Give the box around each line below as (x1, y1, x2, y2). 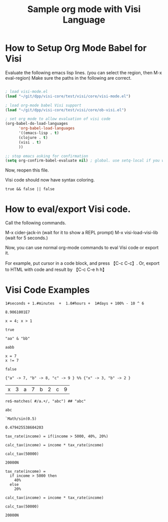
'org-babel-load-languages (18, 126, 75, 131)
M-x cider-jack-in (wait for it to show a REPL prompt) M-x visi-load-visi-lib (5, 230, 158, 236)
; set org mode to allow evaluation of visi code (5, 116, 111, 121)
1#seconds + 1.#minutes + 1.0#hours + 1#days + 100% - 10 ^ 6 (5, 301, 144, 306)
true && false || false (5, 187, 55, 192)
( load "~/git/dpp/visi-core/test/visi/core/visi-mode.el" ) (5, 94, 131, 99)
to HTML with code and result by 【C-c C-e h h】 (5, 267, 107, 273)
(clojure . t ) (18, 135, 48, 140)
